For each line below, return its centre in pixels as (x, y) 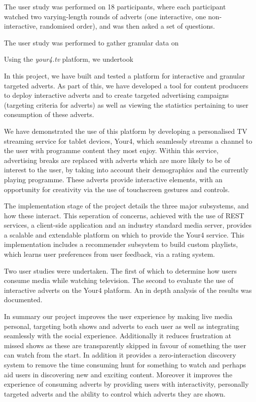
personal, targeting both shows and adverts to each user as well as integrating (122, 326)
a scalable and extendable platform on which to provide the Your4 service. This (124, 234)
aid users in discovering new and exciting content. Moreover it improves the (118, 374)
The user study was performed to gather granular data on (91, 42)
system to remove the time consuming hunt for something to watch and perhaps (125, 364)
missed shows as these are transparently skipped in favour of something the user (125, 345)
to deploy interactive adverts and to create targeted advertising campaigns (116, 95)
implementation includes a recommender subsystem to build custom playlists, (121, 244)
